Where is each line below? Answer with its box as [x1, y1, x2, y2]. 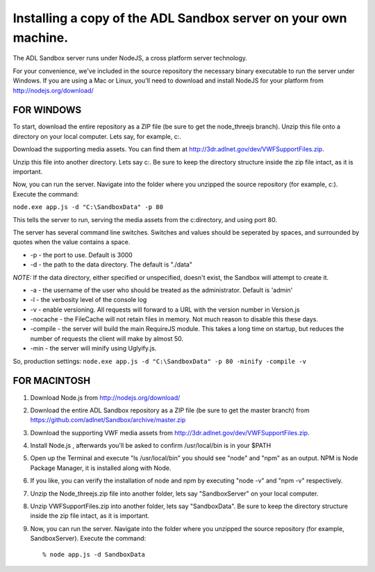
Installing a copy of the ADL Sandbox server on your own [12, 10, 347, 26]
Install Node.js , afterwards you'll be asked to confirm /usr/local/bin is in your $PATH [30, 441, 272, 450]
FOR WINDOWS [12, 104, 82, 116]
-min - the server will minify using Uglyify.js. [30, 344, 157, 353]
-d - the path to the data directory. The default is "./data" [30, 260, 192, 269]
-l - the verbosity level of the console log [30, 296, 147, 304]
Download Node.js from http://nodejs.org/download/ [30, 393, 181, 402]
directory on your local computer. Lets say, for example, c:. [12, 132, 182, 140]
